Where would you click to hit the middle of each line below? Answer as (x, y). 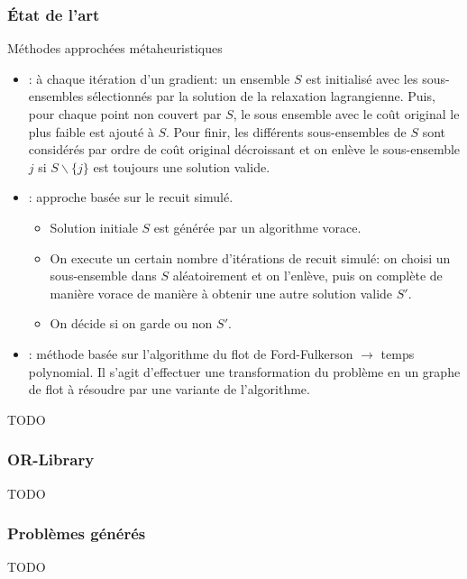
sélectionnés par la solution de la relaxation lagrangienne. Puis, (261, 96)
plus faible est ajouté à (91, 131)
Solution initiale (94, 227)
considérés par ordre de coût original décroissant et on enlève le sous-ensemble (244, 149)
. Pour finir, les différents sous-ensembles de (286, 131)
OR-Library (51, 460)
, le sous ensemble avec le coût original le (346, 114)
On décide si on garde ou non (131, 323)
